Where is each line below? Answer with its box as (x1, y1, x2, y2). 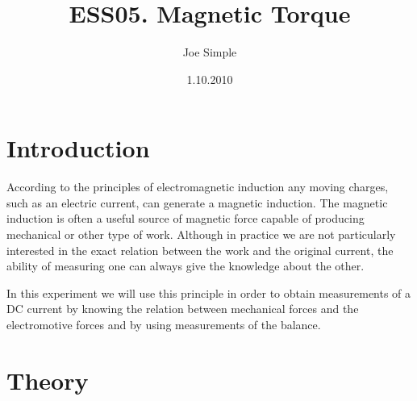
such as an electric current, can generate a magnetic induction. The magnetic (6, 194, 388, 211)
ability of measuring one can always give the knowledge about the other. (6, 257, 365, 274)
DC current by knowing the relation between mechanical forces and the (6, 300, 359, 317)
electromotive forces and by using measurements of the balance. (6, 316, 321, 332)
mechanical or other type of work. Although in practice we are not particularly (6, 226, 396, 243)
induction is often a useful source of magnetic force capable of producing (6, 210, 365, 227)
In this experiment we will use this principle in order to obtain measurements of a (6, 284, 411, 301)
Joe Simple (182, 44, 237, 61)
